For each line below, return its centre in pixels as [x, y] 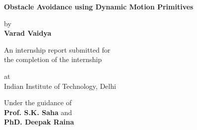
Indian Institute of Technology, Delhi [60, 86]
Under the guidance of [38, 102]
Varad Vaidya [28, 33]
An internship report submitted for [57, 49]
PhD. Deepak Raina [39, 122]
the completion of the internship [53, 59]
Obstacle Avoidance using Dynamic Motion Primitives [99, 6]
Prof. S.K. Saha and [38, 112]
